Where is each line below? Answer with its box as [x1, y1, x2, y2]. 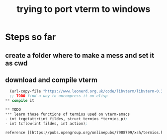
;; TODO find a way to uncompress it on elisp [9, 93, 108, 99]
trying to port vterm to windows [16, 3, 151, 15]
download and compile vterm [5, 75, 98, 84]
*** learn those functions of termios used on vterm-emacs [5, 112, 130, 117]
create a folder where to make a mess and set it [5, 51, 155, 60]
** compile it [5, 98, 35, 103]
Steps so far [5, 31, 56, 43]
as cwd [5, 59, 28, 68]
